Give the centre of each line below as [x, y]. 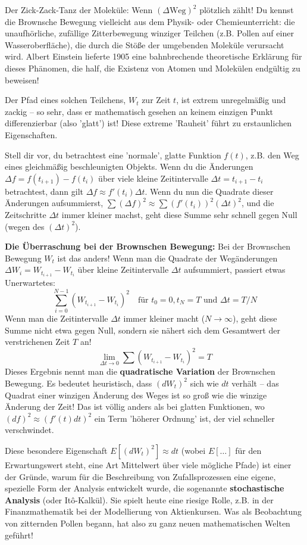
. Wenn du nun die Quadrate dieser [209, 191]
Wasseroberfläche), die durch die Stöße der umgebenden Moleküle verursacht [145, 44]
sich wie [204, 383]
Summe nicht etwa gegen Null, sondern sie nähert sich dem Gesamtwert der [142, 330]
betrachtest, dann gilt [44, 191]
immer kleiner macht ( [164, 318]
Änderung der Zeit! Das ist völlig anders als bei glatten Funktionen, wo [135, 407]
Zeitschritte [26, 214]
